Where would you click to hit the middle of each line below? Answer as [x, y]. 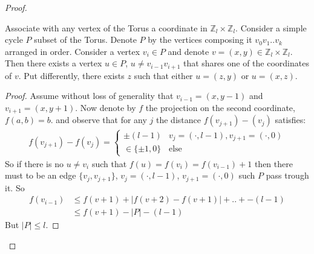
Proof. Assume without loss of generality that [89, 96]
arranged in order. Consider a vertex [73, 51]
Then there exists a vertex [54, 63]
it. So [15, 187]
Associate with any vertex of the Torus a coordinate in [106, 27]
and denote [188, 51]
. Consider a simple [271, 27]
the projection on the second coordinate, [220, 108]
